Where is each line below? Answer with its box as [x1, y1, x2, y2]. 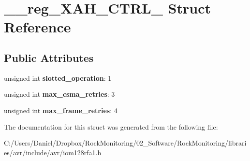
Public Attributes [4, 50, 94, 65]
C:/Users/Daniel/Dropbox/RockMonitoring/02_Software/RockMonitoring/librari [4, 138, 247, 148]
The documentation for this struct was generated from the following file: [4, 121, 218, 132]
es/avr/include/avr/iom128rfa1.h [4, 147, 102, 157]
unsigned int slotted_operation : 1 [4, 73, 112, 83]
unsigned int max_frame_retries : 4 [4, 105, 118, 115]
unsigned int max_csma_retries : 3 [4, 89, 115, 99]
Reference [4, 17, 71, 37]
